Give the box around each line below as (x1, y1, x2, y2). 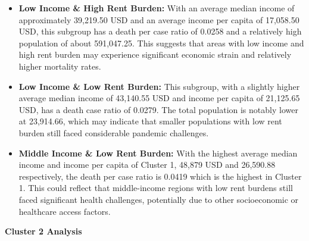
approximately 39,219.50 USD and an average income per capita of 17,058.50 (18, 13, 299, 26)
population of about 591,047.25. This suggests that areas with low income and (18, 36, 304, 49)
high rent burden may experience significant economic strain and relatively (18, 48, 292, 61)
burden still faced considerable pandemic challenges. (18, 126, 209, 139)
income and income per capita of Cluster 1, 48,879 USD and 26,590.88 (18, 158, 276, 171)
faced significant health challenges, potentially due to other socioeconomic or (18, 193, 299, 205)
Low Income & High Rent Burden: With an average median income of (18, 2, 295, 14)
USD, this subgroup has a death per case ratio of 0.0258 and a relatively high (18, 25, 302, 37)
